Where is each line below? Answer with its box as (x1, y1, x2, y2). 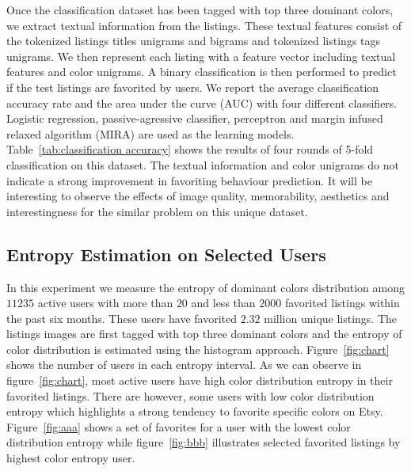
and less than (191, 294, 256, 311)
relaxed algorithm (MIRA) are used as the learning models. (6, 125, 295, 142)
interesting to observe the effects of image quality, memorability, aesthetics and (6, 188, 390, 204)
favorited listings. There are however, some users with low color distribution (6, 387, 375, 404)
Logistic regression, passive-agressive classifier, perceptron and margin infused (6, 110, 383, 127)
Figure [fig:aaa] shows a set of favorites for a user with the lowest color (6, 418, 351, 435)
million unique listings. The (264, 310, 398, 326)
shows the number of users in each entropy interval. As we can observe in (6, 356, 362, 373)
